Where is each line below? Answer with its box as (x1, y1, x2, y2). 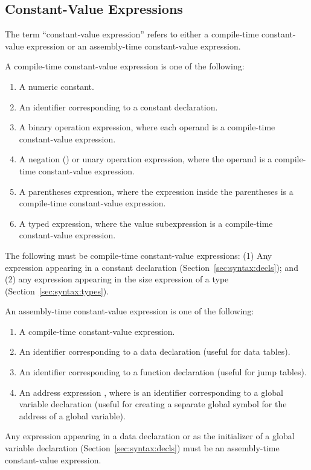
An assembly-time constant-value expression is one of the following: (5, 305, 254, 317)
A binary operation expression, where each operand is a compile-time (19, 121, 275, 133)
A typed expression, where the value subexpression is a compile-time (19, 217, 273, 229)
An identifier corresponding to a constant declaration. (19, 100, 218, 113)
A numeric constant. (19, 80, 94, 92)
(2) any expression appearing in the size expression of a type (5, 273, 229, 285)
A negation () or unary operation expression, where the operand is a (19, 153, 272, 165)
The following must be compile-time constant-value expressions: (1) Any (5, 249, 272, 261)
